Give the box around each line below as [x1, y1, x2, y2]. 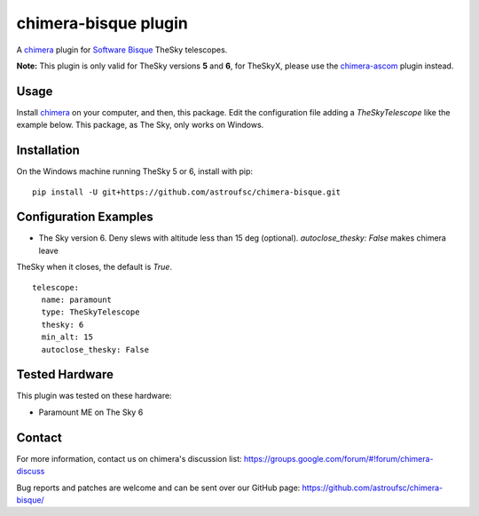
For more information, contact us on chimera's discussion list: [16, 453, 242, 464]
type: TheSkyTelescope [41, 307, 140, 317]
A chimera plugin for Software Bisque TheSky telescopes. [16, 44, 228, 55]
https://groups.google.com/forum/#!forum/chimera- [243, 453, 434, 464]
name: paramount [41, 295, 113, 305]
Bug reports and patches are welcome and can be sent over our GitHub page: [16, 482, 301, 493]
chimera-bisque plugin [16, 13, 188, 33]
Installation [16, 143, 80, 158]
